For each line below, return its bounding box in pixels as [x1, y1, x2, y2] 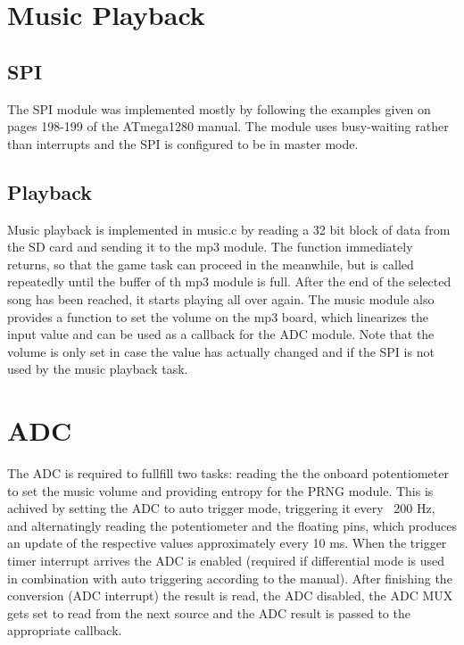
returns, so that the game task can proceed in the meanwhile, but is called [7, 254, 414, 273]
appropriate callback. [7, 621, 122, 640]
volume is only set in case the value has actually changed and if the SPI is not [7, 342, 435, 360]
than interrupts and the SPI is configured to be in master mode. [7, 134, 359, 153]
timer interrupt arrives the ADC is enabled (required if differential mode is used [7, 551, 445, 569]
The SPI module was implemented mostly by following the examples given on [7, 99, 431, 118]
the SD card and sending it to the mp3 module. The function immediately [7, 237, 413, 256]
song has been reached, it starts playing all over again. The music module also [7, 289, 435, 308]
